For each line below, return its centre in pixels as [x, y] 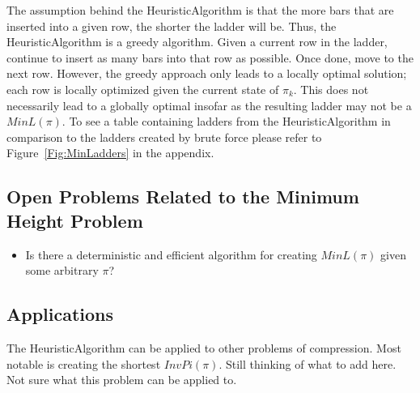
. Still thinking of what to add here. [308, 363]
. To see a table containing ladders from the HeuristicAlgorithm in [226, 121]
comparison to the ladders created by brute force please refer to [164, 137]
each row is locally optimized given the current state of [143, 89]
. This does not [331, 89]
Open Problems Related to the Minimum [183, 196]
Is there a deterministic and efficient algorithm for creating [171, 254]
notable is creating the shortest [84, 363]
